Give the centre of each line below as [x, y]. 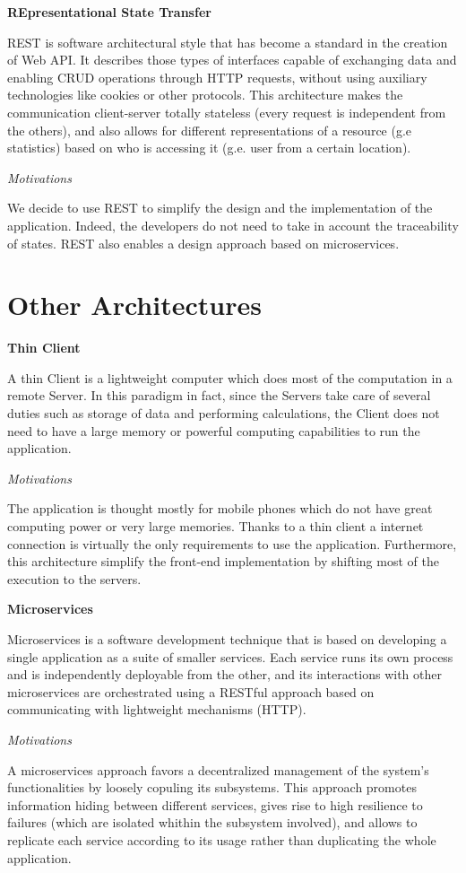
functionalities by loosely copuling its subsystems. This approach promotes [212, 787]
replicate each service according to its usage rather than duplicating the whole [222, 839]
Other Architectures [134, 305]
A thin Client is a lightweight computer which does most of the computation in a [230, 377]
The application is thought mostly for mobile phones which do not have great [220, 508]
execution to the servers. [74, 578]
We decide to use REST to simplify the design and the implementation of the [220, 208]
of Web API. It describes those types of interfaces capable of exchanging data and [232, 60]
